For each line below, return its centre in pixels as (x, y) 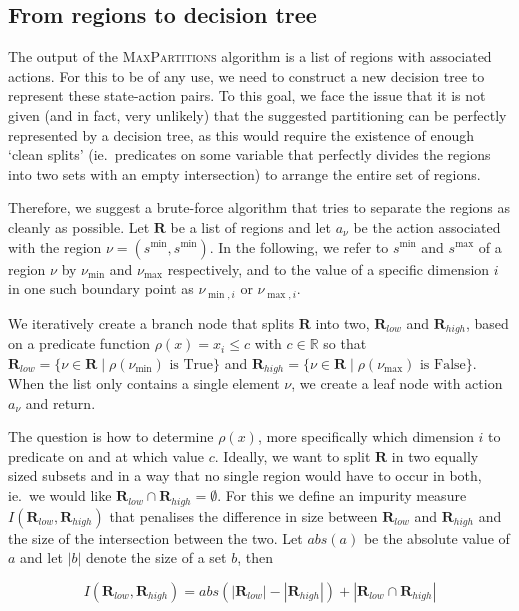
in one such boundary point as (101, 288)
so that (345, 343)
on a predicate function (79, 343)
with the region (55, 246)
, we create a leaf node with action (397, 383)
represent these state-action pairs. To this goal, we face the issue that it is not (247, 95)
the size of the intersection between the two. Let (155, 537)
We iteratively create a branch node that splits (151, 322)
